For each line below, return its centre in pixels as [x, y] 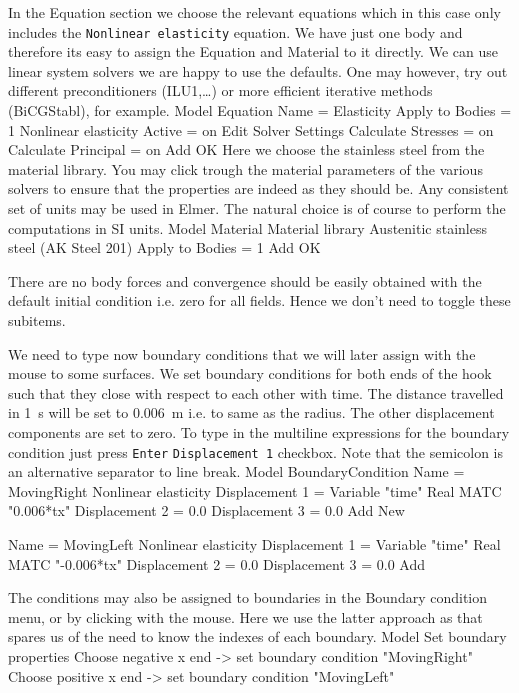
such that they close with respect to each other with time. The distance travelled [256, 392]
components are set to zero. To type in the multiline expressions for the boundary [259, 431]
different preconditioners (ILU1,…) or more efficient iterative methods [220, 90]
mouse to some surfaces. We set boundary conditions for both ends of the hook [250, 373]
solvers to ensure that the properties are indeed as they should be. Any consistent [258, 188]
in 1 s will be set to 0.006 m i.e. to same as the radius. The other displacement [251, 412]
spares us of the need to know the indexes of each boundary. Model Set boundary [257, 636]
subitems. [37, 319]
